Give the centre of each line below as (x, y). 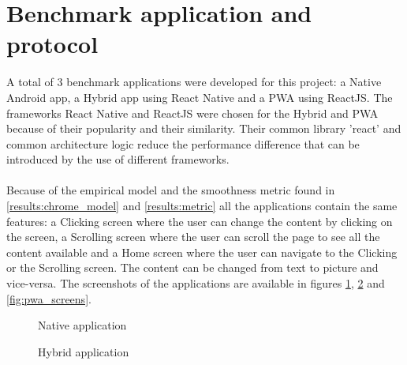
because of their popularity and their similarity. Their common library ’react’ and (204, 128)
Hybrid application (84, 351)
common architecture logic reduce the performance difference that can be (183, 143)
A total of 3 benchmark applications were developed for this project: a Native (194, 82)
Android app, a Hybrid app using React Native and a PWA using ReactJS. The (200, 97)
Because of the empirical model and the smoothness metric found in (171, 190)
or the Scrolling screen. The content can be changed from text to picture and (192, 267)
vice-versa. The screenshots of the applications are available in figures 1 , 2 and (196, 283)
